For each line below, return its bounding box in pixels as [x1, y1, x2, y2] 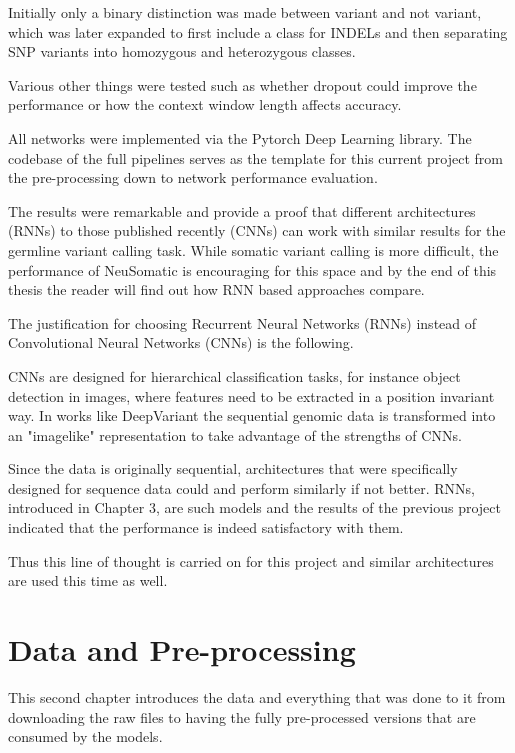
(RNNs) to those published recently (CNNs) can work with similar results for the [8, 220, 506, 241]
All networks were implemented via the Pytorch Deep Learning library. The [8, 127, 472, 148]
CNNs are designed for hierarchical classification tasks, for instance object [8, 365, 461, 386]
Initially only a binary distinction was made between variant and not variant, [8, 2, 482, 22]
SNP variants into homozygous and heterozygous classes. [8, 41, 356, 62]
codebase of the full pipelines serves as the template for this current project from [8, 147, 503, 168]
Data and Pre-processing [8, 629, 356, 670]
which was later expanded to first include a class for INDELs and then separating [8, 21, 508, 42]
